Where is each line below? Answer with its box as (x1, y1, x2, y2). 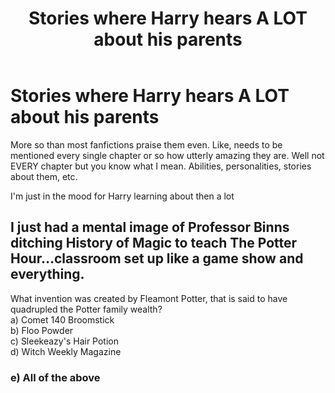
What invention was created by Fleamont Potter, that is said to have (10, 292, 288, 304)
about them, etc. (10, 170, 78, 182)
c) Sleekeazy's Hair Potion (10, 335, 119, 347)
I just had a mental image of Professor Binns (10, 219, 290, 236)
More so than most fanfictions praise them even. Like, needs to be (10, 138, 283, 151)
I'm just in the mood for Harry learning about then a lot (10, 190, 235, 202)
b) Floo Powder (10, 324, 74, 336)
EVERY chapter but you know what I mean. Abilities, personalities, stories (10, 160, 312, 172)
